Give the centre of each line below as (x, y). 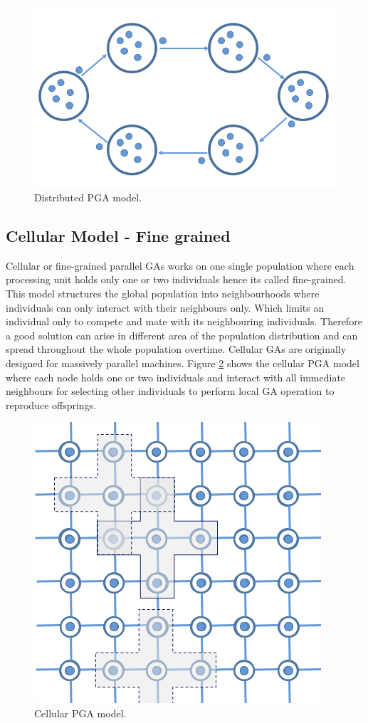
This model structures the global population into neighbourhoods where (163, 293)
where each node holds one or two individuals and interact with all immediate (176, 377)
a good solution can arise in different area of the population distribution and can (182, 335)
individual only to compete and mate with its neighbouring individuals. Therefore (184, 321)
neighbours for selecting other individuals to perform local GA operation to (170, 391)
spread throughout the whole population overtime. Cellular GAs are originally (176, 349)
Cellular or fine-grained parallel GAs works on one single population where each (180, 265)
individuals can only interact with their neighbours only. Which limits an (165, 307)
